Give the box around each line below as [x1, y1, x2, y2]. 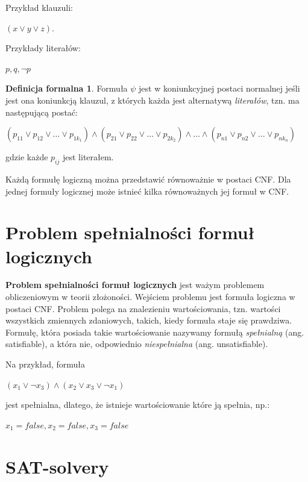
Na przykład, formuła [5, 358, 86, 371]
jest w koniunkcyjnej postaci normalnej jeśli [139, 82, 300, 95]
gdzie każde [5, 151, 48, 163]
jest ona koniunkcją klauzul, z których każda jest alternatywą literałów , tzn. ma [5, 93, 300, 106]
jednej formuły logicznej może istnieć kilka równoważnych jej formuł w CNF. [5, 184, 289, 197]
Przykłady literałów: [5, 42, 81, 54]
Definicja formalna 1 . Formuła [5, 82, 128, 95]
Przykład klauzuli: [5, 1, 73, 13]
